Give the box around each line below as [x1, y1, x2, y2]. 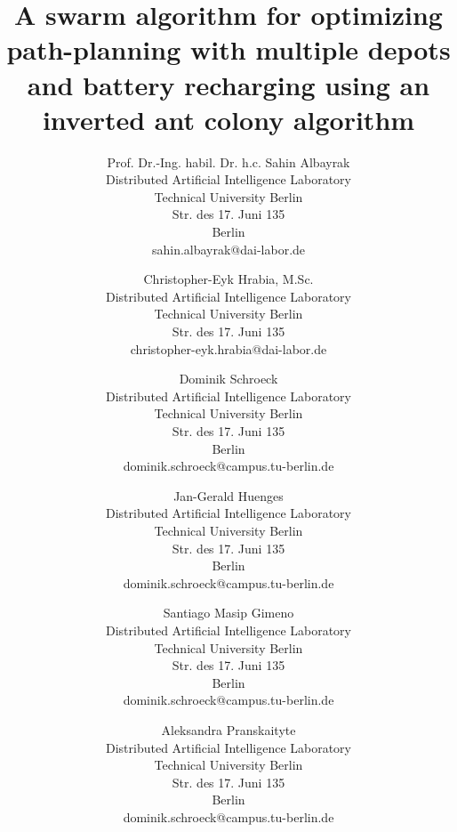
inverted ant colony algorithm [42, 101, 415, 137]
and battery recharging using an [27, 66, 430, 102]
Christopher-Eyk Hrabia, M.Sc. [143, 270, 314, 288]
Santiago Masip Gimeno [163, 603, 294, 622]
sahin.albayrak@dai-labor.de [151, 239, 306, 258]
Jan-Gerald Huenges [173, 486, 284, 505]
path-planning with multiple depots [6, 31, 451, 68]
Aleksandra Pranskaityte [161, 720, 296, 739]
